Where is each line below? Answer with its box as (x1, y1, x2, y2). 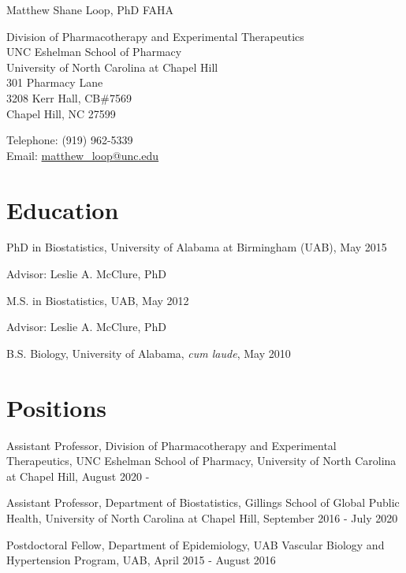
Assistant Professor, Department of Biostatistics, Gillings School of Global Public (6, 494, 400, 511)
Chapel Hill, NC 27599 (6, 105, 116, 121)
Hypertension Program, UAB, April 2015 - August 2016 (6, 552, 276, 568)
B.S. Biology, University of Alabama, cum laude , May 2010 (6, 344, 291, 361)
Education (6, 193, 119, 225)
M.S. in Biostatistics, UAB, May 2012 (6, 292, 189, 308)
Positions (6, 391, 107, 423)
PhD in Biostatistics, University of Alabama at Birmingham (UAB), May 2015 (6, 239, 387, 255)
